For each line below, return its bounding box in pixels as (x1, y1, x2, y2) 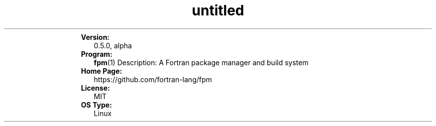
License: (81, 83, 110, 92)
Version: (81, 32, 110, 41)
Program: (81, 49, 112, 58)
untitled (192, 2, 244, 19)
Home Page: (81, 66, 122, 75)
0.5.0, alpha (94, 41, 132, 50)
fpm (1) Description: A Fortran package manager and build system (94, 58, 309, 67)
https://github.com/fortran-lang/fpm (94, 75, 212, 84)
